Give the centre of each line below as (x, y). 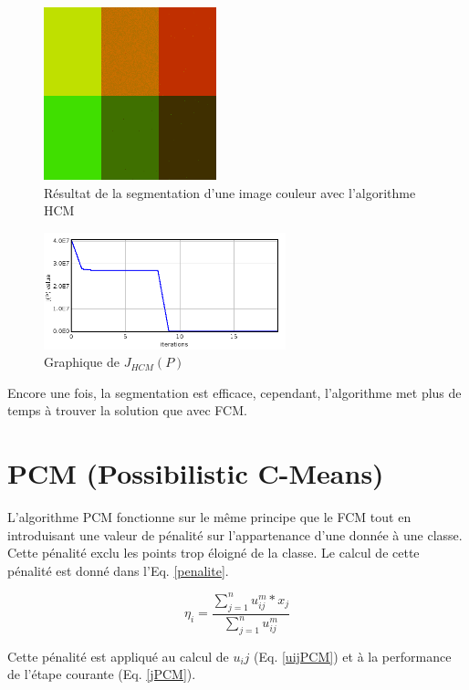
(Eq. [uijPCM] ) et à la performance (353, 656)
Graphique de (82, 362)
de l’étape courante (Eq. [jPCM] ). (102, 674)
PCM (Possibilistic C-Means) (196, 473)
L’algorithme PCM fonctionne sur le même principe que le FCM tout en (209, 517)
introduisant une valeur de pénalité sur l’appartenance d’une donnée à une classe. (235, 534)
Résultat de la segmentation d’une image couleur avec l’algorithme (230, 192)
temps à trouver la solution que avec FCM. (127, 410)
